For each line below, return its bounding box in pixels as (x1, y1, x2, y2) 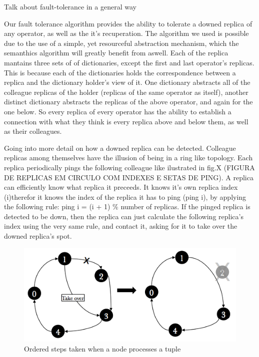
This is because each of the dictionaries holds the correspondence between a (4, 67, 236, 77)
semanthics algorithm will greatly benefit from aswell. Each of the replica (4, 47, 228, 58)
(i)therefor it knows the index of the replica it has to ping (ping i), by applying (4, 191, 246, 202)
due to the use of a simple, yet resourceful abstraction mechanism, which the (4, 37, 239, 48)
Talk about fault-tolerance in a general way (4, 1, 136, 11)
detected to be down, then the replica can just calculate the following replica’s (4, 211, 243, 221)
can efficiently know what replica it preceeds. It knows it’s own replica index (4, 182, 238, 192)
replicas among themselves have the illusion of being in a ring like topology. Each (4, 152, 253, 163)
